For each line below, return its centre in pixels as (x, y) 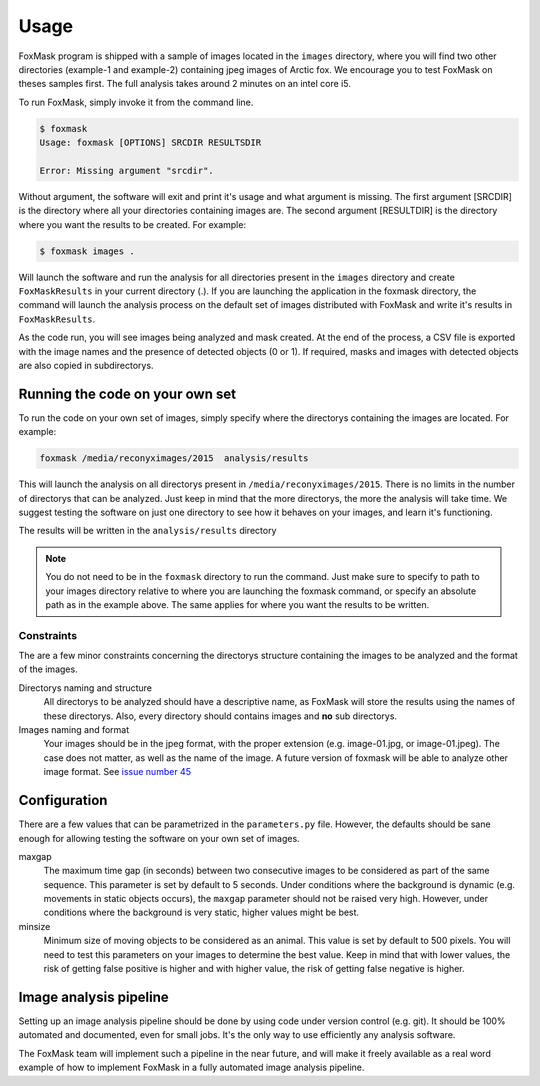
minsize (34, 926)
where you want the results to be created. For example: (132, 224)
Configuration (63, 800)
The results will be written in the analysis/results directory (147, 531)
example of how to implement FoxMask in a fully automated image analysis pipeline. (191, 1067)
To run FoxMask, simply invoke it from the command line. (136, 102)
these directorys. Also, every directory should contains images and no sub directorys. (220, 716)
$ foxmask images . (87, 251)
